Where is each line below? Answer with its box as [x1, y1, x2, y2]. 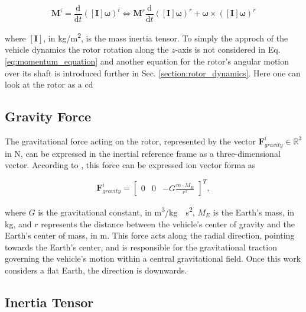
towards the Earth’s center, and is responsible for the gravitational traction [5, 240, 277, 253]
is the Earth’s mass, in [213, 206, 295, 218]
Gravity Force [5, 107, 91, 126]
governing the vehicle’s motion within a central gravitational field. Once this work [5, 252, 301, 265]
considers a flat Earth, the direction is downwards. [5, 264, 187, 276]
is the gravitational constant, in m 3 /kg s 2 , [38, 204, 195, 218]
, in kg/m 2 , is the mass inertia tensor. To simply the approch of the [43, 30, 288, 44]
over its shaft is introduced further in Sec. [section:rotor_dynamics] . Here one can [5, 66, 301, 79]
